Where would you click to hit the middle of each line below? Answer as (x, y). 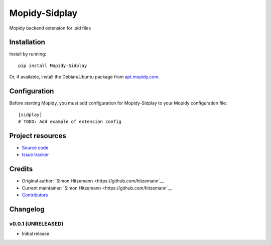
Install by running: (28, 54)
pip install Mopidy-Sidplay (53, 65)
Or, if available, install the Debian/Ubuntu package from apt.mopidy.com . (85, 77)
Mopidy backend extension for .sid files (50, 28)
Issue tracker (35, 154)
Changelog (27, 209)
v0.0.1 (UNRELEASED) (36, 223)
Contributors (35, 194)
